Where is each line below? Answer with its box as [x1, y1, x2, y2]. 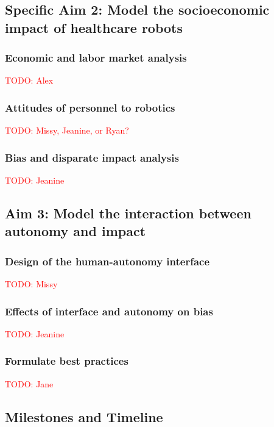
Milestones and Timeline [5, 407, 163, 426]
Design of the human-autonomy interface [5, 253, 210, 268]
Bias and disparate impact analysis [5, 149, 179, 165]
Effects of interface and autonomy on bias [5, 303, 213, 318]
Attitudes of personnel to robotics [5, 99, 175, 115]
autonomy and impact [5, 221, 146, 240]
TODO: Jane [5, 377, 54, 390]
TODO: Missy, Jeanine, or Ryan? [5, 124, 129, 137]
